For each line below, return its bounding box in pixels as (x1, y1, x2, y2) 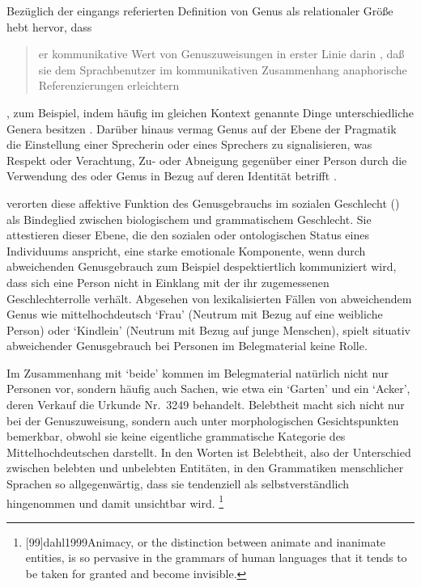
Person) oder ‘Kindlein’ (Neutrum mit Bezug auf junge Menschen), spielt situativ (6, 321, 411, 338)
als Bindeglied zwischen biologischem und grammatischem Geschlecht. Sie (6, 210, 372, 227)
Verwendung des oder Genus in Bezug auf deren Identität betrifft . (6, 167, 337, 184)
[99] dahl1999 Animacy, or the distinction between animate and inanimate (25, 533, 386, 550)
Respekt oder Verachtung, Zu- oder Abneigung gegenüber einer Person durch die (6, 151, 407, 168)
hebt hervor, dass (6, 18, 92, 35)
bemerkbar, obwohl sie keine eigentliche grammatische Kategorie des (6, 428, 346, 445)
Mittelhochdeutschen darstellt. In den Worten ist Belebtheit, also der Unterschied (6, 443, 411, 460)
